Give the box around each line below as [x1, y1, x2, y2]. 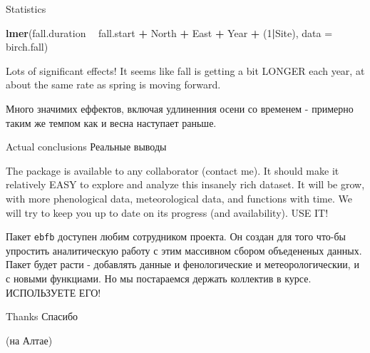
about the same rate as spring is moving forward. [6, 77, 221, 92]
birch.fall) [6, 39, 48, 54]
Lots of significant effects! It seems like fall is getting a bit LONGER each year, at [6, 63, 365, 78]
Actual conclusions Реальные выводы [6, 139, 167, 154]
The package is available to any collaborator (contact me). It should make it [6, 163, 339, 178]
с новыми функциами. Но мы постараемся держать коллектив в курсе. [6, 270, 312, 285]
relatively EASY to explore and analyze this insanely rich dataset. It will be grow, [6, 177, 365, 192]
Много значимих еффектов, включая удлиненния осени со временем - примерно [6, 101, 354, 116]
